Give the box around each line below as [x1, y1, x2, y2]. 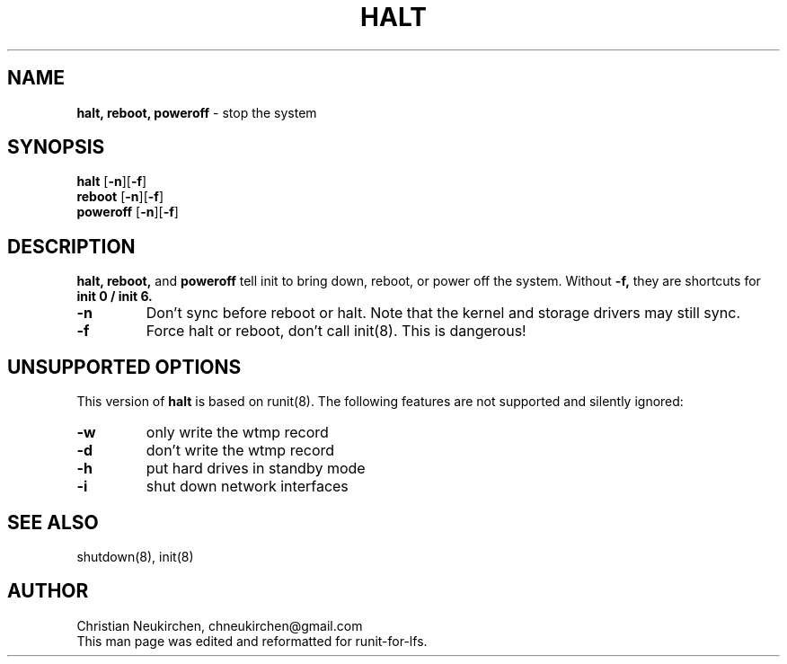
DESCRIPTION [7, 235, 136, 258]
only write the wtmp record [146, 423, 329, 442]
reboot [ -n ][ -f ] [76, 189, 164, 205]
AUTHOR [7, 580, 89, 603]
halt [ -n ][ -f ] [76, 173, 147, 190]
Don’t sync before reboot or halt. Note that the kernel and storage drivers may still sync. [146, 304, 741, 323]
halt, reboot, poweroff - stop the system [76, 104, 317, 120]
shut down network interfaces [146, 477, 349, 496]
